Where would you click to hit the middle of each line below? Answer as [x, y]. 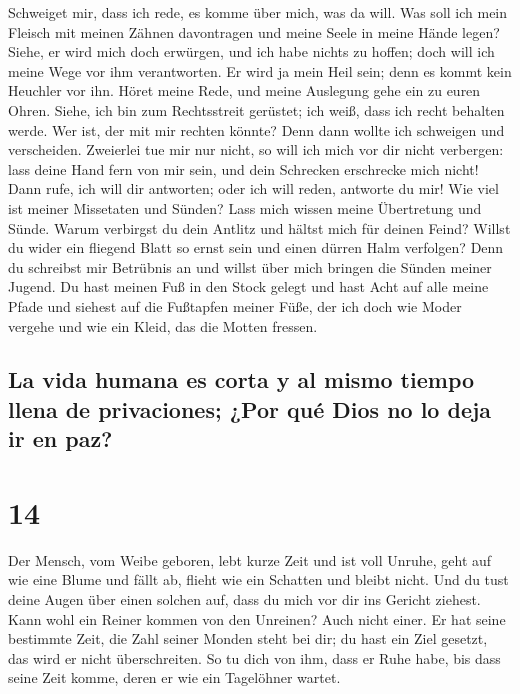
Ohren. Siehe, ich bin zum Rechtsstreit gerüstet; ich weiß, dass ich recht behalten [256, 109]
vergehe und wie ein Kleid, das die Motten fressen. [163, 325]
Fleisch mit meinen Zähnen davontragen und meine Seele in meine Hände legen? [254, 31]
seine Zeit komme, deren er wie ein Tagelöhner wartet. [174, 677]
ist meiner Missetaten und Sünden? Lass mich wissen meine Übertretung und [245, 207]
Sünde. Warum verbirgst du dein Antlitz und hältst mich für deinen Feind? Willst [259, 227]
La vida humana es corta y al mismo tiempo [241, 379]
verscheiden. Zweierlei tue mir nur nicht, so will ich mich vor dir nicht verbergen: [256, 149]
